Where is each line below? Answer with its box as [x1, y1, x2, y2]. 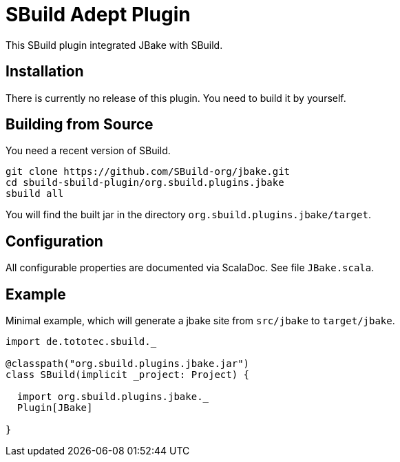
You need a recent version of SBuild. [6, 145, 171, 157]
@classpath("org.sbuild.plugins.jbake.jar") [6, 358, 250, 370]
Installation [6, 63, 84, 81]
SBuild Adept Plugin [6, 3, 191, 26]
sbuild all [6, 188, 64, 200]
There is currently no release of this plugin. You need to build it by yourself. [6, 92, 346, 104]
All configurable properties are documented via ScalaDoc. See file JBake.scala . [6, 262, 375, 274]
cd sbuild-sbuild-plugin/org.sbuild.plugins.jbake [6, 177, 284, 189]
